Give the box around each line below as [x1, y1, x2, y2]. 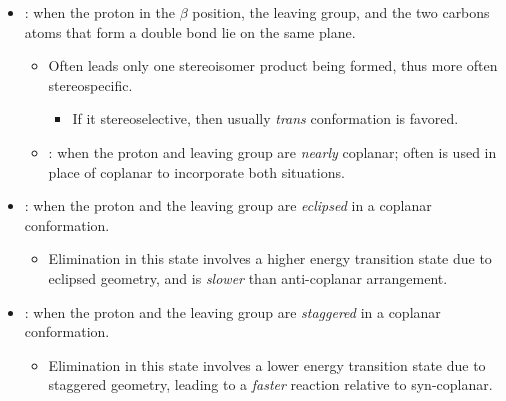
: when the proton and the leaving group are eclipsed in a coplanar [24, 195, 432, 216]
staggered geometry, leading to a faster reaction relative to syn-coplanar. [48, 374, 493, 395]
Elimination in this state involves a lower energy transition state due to [48, 354, 486, 375]
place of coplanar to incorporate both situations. [48, 161, 345, 182]
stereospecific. [48, 74, 133, 95]
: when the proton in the [24, 2, 175, 22]
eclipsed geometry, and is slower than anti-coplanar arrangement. [48, 267, 448, 288]
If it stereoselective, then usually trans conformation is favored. [72, 108, 459, 129]
